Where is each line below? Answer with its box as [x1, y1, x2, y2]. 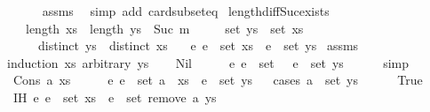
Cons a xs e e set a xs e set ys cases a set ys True [12, 71, 423, 89]
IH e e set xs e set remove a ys [12, 87, 217, 106]
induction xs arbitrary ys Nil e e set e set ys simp [7, 53, 410, 71]
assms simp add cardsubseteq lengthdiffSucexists [42, 2, 330, 19]
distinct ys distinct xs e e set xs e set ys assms [37, 36, 359, 55]
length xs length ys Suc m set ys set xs [25, 19, 304, 37]
